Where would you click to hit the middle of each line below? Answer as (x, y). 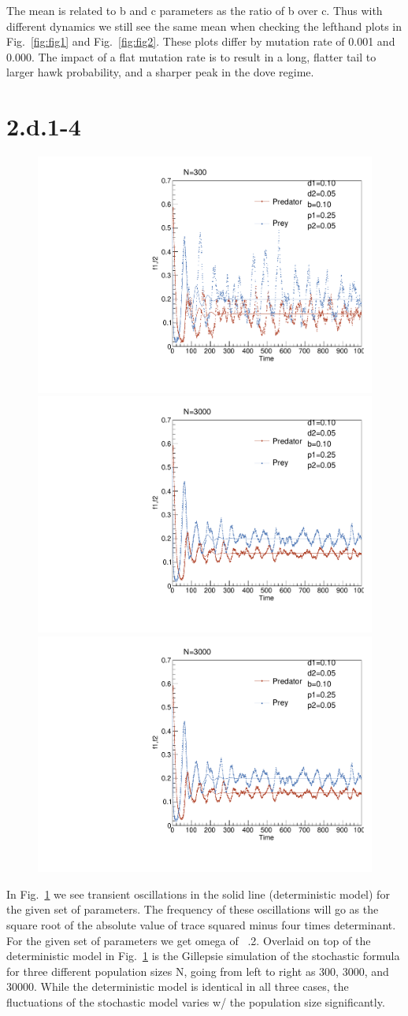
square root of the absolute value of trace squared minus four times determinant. (201, 925)
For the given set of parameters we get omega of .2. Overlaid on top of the (189, 940)
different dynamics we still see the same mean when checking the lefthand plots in (204, 26)
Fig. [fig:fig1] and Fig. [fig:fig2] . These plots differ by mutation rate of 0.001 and (201, 41)
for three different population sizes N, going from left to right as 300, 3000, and (198, 971)
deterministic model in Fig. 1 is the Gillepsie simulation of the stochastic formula (203, 956)
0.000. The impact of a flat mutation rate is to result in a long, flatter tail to (191, 56)
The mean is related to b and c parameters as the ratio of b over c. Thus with (195, 10)
